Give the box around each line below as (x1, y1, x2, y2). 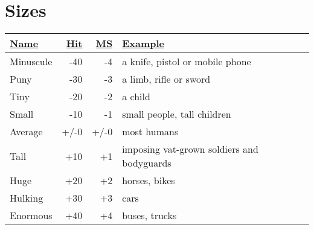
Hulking (10, 191, 43, 205)
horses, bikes (122, 173, 175, 188)
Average (10, 124, 43, 139)
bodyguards (122, 156, 171, 170)
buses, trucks (122, 208, 177, 223)
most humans (122, 124, 179, 139)
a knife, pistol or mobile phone (122, 54, 251, 69)
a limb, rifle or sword (122, 72, 211, 86)
